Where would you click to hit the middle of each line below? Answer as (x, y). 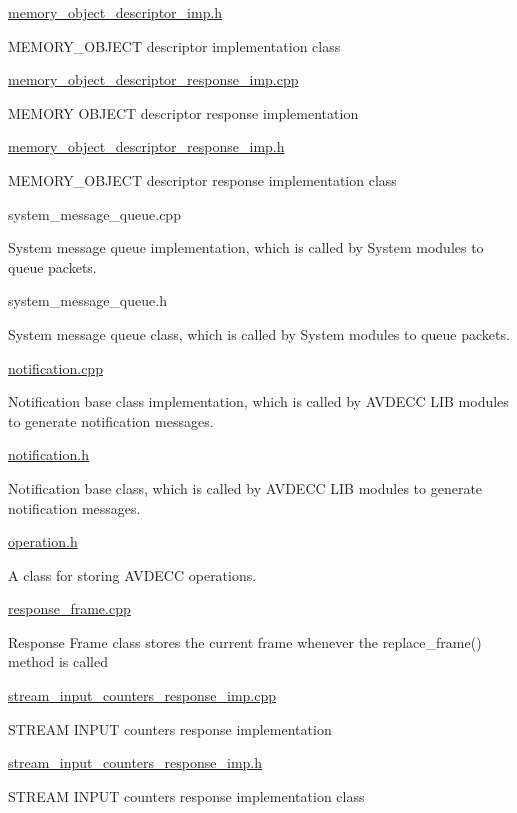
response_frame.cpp (69, 608)
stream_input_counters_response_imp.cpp (142, 695)
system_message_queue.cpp (94, 213)
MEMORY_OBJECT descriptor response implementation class (202, 179)
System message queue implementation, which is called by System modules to (246, 247)
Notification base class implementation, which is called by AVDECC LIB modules (258, 401)
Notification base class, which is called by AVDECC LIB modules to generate (245, 487)
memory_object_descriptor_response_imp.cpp (153, 79)
